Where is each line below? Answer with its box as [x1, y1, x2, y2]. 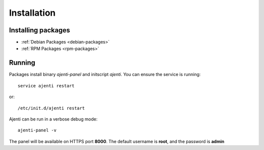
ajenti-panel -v [18, 127, 57, 133]
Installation [9, 7, 56, 18]
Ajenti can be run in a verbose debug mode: [9, 116, 98, 122]
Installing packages [9, 26, 70, 34]
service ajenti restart [18, 83, 75, 88]
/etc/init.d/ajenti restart [18, 105, 85, 111]
